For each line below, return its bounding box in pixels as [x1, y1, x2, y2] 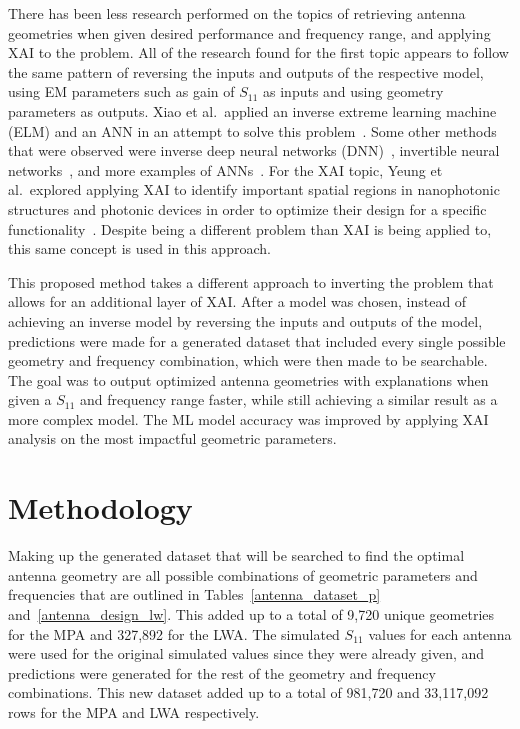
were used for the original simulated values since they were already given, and [8, 643, 485, 664]
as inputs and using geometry [263, 81, 444, 102]
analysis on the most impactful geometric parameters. [8, 428, 337, 449]
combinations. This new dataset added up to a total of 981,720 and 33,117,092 [8, 682, 489, 703]
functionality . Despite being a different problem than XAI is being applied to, [8, 218, 492, 239]
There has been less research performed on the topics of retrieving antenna [8, 3, 466, 23]
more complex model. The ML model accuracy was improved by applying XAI [8, 408, 489, 429]
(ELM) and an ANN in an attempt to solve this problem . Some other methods [8, 120, 497, 141]
